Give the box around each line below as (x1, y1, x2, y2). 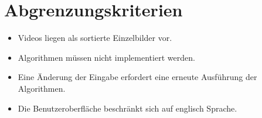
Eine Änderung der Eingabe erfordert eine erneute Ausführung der (18, 71, 257, 83)
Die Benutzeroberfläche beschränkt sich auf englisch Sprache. (18, 102, 237, 114)
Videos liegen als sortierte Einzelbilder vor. (18, 32, 172, 44)
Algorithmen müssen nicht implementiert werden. (18, 51, 195, 63)
